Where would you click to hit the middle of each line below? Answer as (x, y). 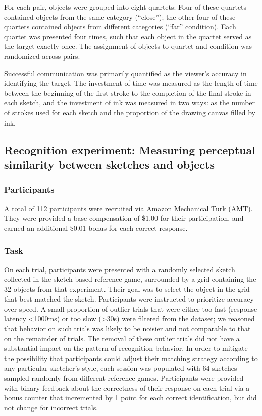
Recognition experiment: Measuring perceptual (130, 150)
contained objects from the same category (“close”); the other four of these (120, 16)
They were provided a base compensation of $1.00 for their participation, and (124, 218)
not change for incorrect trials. (51, 407)
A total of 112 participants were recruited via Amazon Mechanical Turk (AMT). (128, 208)
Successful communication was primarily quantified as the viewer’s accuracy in (125, 73)
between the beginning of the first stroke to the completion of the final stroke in (128, 93)
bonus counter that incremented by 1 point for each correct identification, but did (130, 398)
